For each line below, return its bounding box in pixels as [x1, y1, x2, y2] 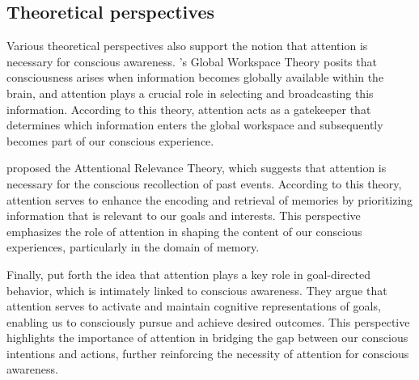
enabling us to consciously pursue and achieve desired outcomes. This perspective [6, 313, 410, 330]
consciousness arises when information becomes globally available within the [6, 69, 384, 86]
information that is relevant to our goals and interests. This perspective [6, 207, 361, 224]
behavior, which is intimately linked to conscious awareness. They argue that [6, 281, 387, 298]
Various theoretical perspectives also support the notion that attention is [6, 37, 368, 54]
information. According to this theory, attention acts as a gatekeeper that [6, 100, 371, 117]
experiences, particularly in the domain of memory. [6, 239, 260, 255]
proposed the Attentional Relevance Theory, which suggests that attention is [6, 159, 387, 176]
